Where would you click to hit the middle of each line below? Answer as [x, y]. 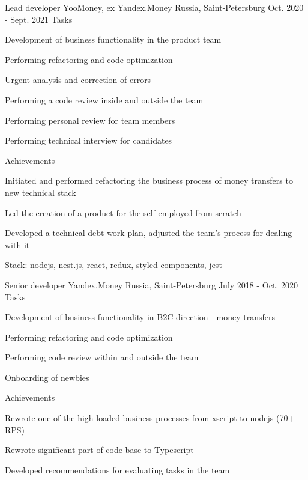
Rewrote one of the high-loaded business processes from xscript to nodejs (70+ [150, 418]
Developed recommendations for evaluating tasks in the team [117, 469]
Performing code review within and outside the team [102, 357]
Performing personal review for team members [90, 120]
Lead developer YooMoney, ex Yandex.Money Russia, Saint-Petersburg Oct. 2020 [154, 7]
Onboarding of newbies [47, 377]
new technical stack [41, 192]
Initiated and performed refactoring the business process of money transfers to [149, 181]
